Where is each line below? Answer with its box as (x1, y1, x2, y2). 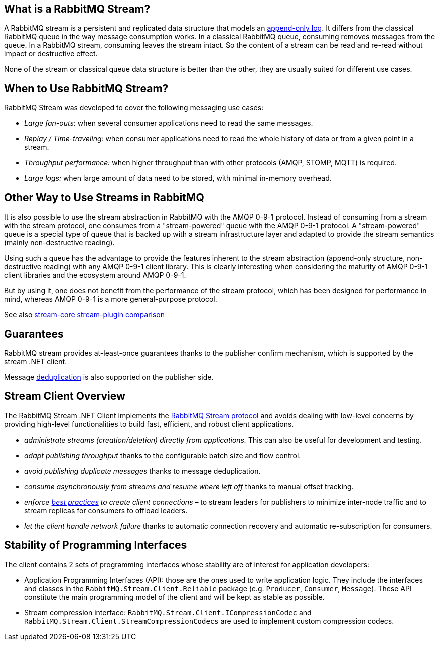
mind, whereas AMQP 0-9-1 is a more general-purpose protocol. (4, 295, 217, 304)
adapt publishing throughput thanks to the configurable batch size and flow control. (24, 451, 301, 460)
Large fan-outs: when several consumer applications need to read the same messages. (24, 119, 313, 128)
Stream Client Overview (4, 390, 125, 403)
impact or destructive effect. (4, 49, 98, 58)
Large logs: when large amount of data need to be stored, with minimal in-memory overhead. (24, 174, 332, 183)
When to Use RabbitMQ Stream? (4, 82, 169, 95)
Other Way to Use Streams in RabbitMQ (4, 191, 204, 204)
